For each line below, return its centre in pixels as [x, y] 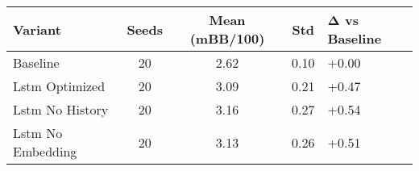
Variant [37, 29]
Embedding [45, 151]
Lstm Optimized [59, 86]
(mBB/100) [227, 38]
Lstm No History [61, 109]
